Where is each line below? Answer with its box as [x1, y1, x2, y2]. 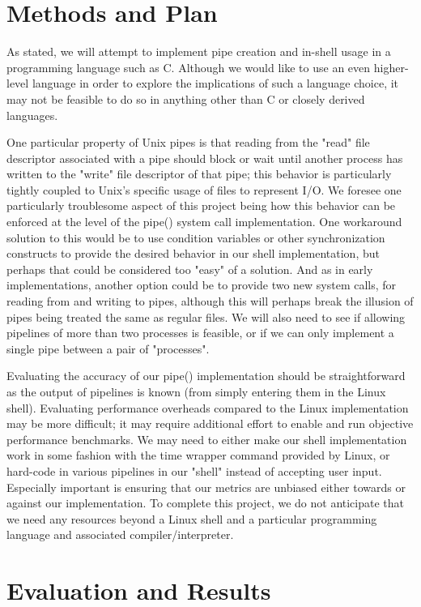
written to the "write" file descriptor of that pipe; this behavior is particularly [6, 165, 392, 182]
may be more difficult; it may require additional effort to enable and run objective [6, 415, 414, 432]
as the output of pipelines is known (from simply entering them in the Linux [6, 383, 386, 400]
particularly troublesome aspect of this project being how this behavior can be [6, 197, 396, 214]
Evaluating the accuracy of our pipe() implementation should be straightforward [6, 367, 406, 384]
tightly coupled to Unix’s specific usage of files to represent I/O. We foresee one [6, 181, 402, 198]
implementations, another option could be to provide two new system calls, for [6, 276, 397, 293]
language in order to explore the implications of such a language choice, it [32, 75, 399, 92]
